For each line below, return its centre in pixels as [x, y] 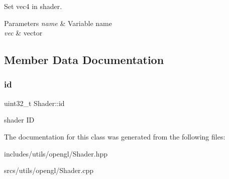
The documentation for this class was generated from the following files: [115, 136]
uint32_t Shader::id [34, 103]
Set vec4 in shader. [33, 6]
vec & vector [23, 33]
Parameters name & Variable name [58, 23]
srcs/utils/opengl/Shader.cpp [49, 170]
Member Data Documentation [84, 60]
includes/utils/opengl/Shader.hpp [56, 153]
